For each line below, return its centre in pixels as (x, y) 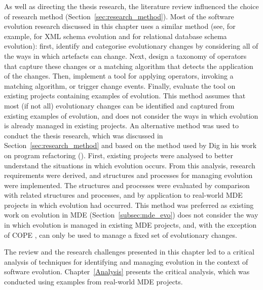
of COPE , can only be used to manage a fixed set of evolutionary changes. (121, 234)
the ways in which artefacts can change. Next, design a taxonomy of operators (125, 56)
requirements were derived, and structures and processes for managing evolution (128, 175)
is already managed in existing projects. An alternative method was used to (121, 125)
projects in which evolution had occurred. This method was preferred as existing (129, 205)
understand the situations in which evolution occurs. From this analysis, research (130, 165)
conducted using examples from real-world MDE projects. (93, 282)
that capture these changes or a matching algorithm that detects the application (129, 66)
